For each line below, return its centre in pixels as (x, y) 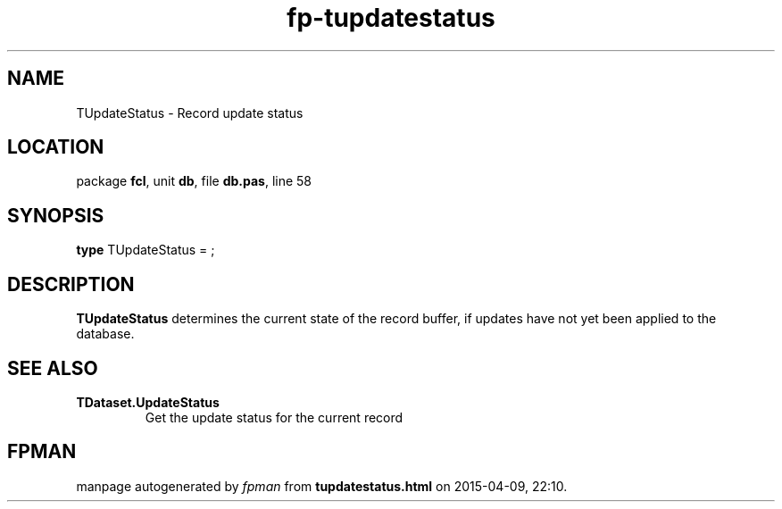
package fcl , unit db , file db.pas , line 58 (194, 181)
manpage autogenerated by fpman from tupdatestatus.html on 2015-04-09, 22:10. (322, 486)
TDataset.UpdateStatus (148, 402)
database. (105, 334)
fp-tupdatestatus (391, 18)
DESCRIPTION (71, 284)
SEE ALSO (53, 368)
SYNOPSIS (56, 215)
